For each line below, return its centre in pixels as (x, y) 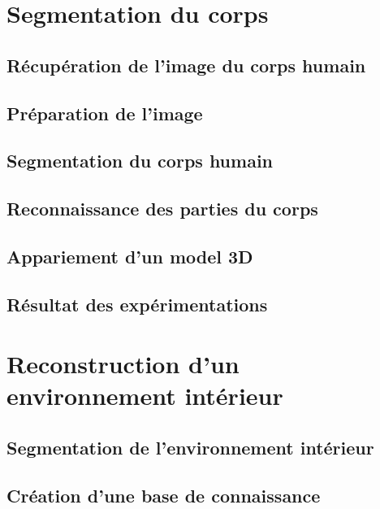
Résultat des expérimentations (137, 304)
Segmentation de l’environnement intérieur (190, 448)
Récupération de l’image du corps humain (186, 65)
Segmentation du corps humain (140, 161)
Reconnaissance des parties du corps (162, 209)
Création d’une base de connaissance (164, 495)
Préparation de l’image (105, 113)
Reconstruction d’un (123, 364)
